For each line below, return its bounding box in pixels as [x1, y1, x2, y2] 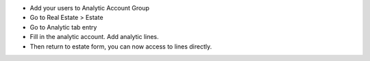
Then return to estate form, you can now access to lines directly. [29, 42, 212, 51]
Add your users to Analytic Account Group [29, 4, 150, 12]
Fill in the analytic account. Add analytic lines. [29, 33, 159, 41]
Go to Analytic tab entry [29, 23, 97, 31]
